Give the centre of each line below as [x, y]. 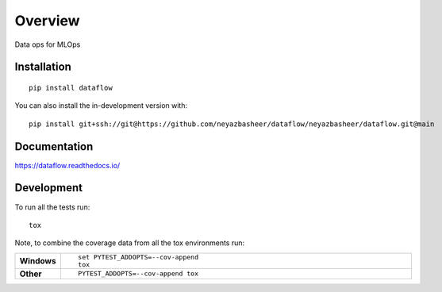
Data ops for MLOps [48, 44]
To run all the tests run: [52, 207]
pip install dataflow [71, 88]
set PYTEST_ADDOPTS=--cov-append [138, 257]
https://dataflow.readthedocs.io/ [67, 165]
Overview [47, 21]
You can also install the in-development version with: [101, 106]
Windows [38, 260]
